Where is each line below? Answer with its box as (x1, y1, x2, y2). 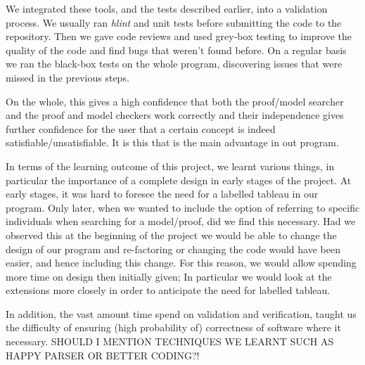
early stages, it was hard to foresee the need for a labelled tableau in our (6, 186, 319, 201)
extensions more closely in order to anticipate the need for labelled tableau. (6, 283, 331, 297)
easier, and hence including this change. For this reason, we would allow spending (6, 255, 357, 270)
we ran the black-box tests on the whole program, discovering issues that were (6, 56, 342, 71)
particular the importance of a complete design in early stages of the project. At (6, 172, 352, 187)
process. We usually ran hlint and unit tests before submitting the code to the (6, 15, 342, 30)
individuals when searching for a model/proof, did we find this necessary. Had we (6, 214, 356, 229)
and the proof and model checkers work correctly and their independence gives (6, 108, 344, 122)
